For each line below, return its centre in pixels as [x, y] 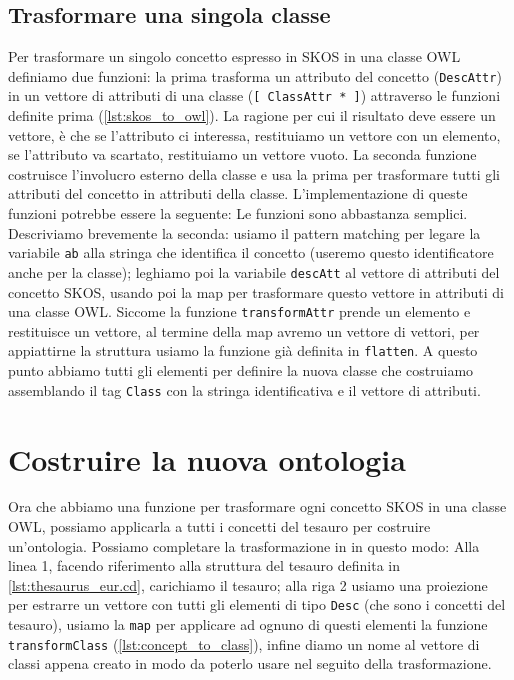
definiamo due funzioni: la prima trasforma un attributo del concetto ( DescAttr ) [255, 75]
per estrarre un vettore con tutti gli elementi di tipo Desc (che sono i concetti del [257, 604]
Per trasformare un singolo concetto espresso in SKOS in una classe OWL [234, 56]
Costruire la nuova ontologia [207, 458]
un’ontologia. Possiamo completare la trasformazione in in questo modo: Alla [244, 545]
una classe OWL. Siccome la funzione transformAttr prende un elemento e [239, 311]
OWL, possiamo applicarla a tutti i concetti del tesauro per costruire [219, 526]
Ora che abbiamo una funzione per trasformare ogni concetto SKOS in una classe [257, 506]
